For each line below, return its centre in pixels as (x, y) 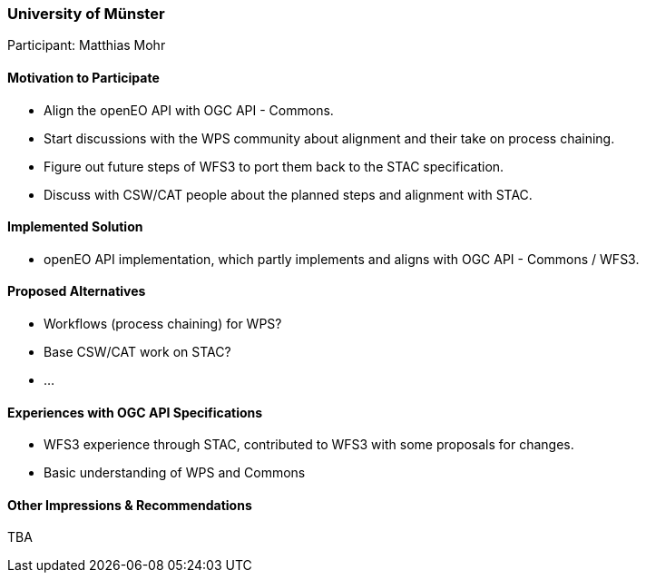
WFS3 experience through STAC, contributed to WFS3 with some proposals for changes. (309, 445)
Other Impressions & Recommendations (130, 505)
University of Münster (86, 14)
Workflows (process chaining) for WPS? (163, 324)
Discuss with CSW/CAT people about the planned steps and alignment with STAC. (288, 194)
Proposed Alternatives (77, 291)
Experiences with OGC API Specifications (135, 412)
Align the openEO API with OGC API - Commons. (189, 110)
